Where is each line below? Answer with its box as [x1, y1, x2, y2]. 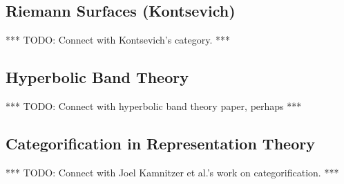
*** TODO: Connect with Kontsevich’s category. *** [6, 33, 231, 47]
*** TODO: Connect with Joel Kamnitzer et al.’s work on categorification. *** [6, 165, 339, 179]
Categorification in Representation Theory [6, 132, 315, 154]
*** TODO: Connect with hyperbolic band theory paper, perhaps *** [6, 99, 302, 113]
